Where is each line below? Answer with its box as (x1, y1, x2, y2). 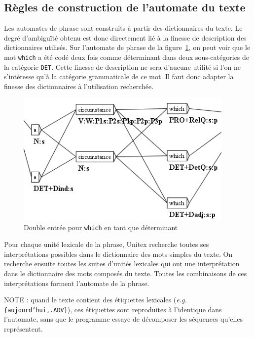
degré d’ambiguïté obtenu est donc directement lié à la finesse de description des (4, 32, 247, 43)
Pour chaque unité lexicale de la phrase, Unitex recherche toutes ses (4, 239, 209, 249)
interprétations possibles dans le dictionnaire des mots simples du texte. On (4, 248, 233, 259)
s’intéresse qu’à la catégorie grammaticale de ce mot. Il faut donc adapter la (4, 71, 234, 82)
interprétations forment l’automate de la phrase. (4, 278, 149, 288)
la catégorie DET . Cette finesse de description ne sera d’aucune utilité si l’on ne (4, 61, 241, 72)
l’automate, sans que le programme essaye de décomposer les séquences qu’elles (4, 314, 243, 324)
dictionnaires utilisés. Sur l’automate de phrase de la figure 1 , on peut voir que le (4, 42, 251, 52)
